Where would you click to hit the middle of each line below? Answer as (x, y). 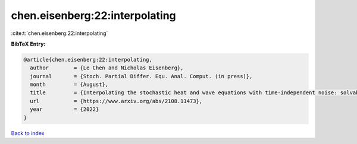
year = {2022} (65, 109)
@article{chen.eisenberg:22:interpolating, (88, 60)
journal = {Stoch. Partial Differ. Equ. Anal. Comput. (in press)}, (141, 76)
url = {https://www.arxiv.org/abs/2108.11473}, (116, 101)
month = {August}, (69, 85)
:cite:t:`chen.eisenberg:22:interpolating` (59, 33)
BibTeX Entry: (28, 44)
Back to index (28, 133)
